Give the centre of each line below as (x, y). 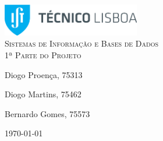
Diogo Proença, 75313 (44, 74)
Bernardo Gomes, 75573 (47, 113)
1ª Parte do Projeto (43, 54)
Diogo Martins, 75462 (43, 94)
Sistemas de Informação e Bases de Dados (81, 43)
